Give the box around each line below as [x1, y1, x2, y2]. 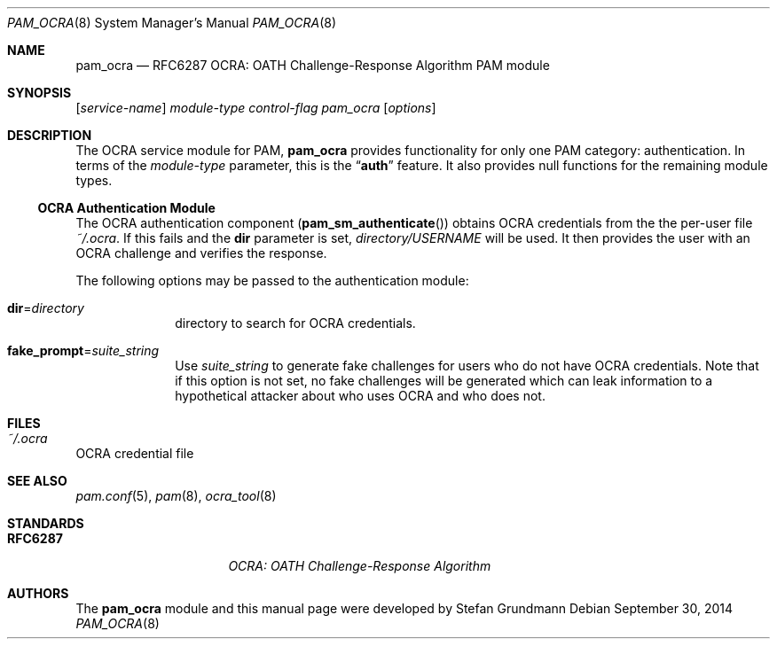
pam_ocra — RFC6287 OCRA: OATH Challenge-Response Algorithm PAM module [75, 58, 550, 73]
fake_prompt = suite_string [7, 343, 160, 358]
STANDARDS [7, 516, 84, 531]
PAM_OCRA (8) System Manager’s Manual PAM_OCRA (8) [7, 15, 337, 30]
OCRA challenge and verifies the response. [75, 245, 327, 261]
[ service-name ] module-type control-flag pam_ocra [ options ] [75, 100, 436, 115]
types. [75, 173, 113, 188]
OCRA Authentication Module [37, 200, 216, 215]
